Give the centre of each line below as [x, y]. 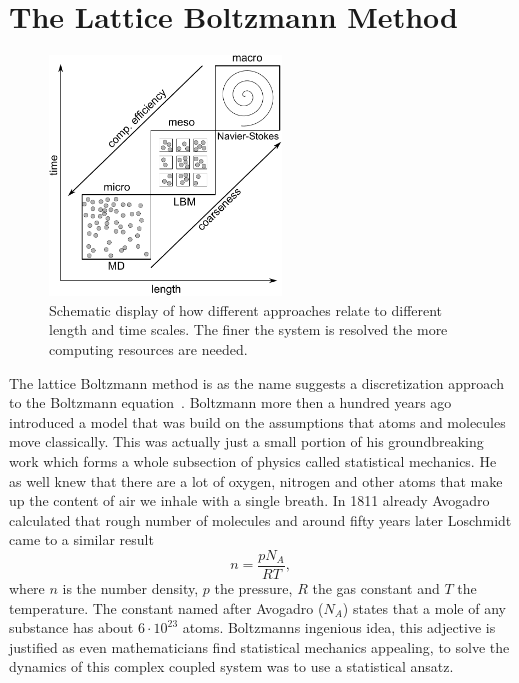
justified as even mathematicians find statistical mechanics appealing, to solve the [259, 646]
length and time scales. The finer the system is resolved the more [248, 329]
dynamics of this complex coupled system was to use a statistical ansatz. [231, 666]
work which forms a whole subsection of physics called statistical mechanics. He [253, 461]
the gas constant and [376, 588]
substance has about [71, 627]
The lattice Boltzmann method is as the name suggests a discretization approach [256, 382]
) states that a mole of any [424, 607]
